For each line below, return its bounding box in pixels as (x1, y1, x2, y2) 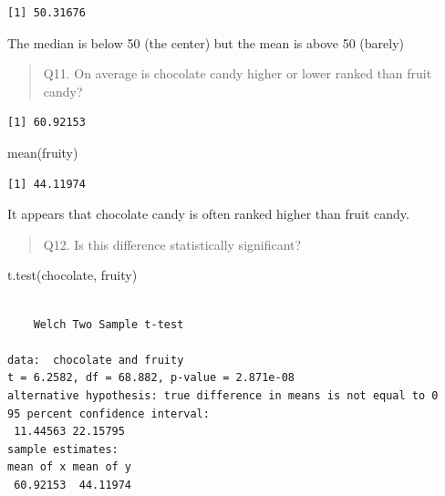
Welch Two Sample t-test (33, 317, 184, 331)
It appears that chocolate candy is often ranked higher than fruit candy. (7, 204, 409, 223)
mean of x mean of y (7, 460, 132, 474)
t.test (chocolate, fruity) (7, 265, 138, 284)
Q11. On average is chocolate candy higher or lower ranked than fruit (43, 64, 432, 83)
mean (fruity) (7, 142, 78, 161)
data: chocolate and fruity (7, 353, 184, 367)
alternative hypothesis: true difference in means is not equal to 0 (7, 388, 439, 402)
